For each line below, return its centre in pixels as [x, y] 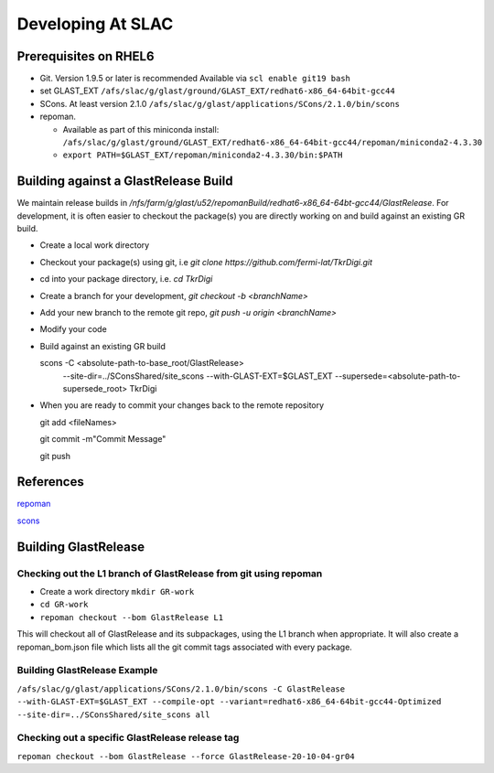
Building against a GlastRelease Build [125, 182]
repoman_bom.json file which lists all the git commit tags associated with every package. [184, 647]
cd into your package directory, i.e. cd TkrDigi [126, 279]
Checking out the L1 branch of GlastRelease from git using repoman [170, 574]
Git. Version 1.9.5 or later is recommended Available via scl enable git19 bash [195, 79]
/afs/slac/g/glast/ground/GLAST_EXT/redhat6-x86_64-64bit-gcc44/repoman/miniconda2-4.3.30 [273, 143]
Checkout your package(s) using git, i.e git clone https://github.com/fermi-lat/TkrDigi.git [206, 262]
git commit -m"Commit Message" [103, 439]
